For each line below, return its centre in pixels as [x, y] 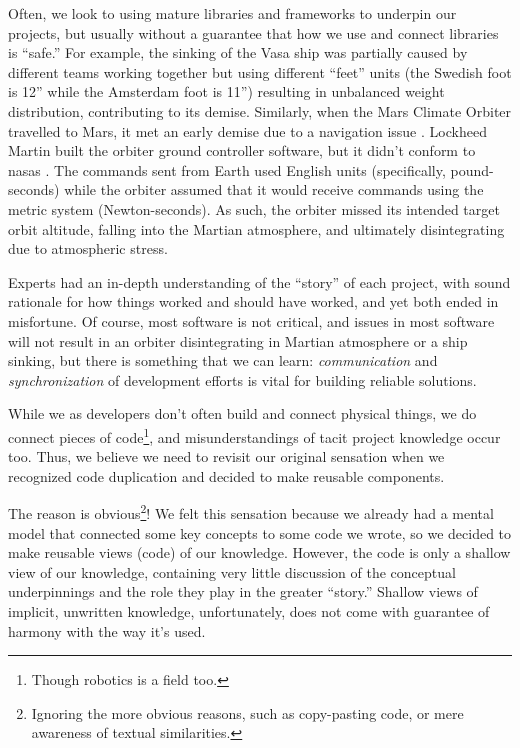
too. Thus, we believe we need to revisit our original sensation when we [226, 456]
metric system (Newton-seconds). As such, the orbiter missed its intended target [254, 208]
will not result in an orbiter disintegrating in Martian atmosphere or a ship [238, 340]
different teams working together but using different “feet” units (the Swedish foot [260, 71]
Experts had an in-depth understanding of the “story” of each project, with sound [259, 281]
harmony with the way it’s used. [107, 630]
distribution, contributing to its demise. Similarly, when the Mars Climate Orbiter [260, 110]
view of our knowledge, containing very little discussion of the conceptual [232, 571]
